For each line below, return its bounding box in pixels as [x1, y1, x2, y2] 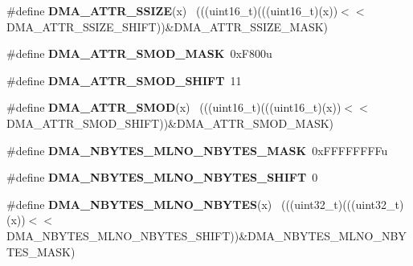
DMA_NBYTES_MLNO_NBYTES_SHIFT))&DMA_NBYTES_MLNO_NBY [6, 227, 407, 243]
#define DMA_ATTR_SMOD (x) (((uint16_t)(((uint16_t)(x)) [6, 99, 341, 116]
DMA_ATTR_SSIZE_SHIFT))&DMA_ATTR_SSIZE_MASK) [6, 18, 329, 35]
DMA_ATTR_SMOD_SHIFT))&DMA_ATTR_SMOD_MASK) [6, 114, 334, 131]
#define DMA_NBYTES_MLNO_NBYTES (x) [6, 195, 272, 212]
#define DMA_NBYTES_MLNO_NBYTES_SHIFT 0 [6, 169, 318, 186]
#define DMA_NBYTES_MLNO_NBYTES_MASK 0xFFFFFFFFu [6, 141, 388, 158]
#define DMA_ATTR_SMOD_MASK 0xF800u [6, 45, 272, 62]
